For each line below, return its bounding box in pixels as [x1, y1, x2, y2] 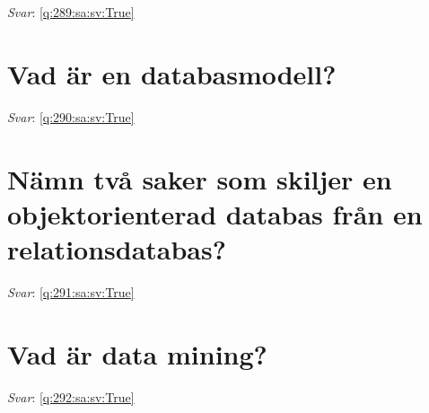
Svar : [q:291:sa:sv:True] [7, 282, 135, 301]
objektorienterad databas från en [7, 195, 423, 232]
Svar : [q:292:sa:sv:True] [7, 387, 135, 406]
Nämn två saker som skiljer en [7, 160, 392, 197]
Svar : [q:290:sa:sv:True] [7, 107, 135, 126]
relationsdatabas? [7, 230, 226, 267]
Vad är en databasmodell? [7, 55, 337, 92]
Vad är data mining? [7, 335, 267, 372]
